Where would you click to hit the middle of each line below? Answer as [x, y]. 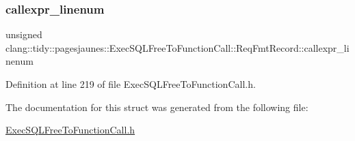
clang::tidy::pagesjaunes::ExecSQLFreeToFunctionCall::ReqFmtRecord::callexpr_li [177, 47]
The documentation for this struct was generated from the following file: [157, 107]
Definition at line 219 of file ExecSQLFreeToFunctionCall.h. [131, 84]
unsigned [24, 34]
